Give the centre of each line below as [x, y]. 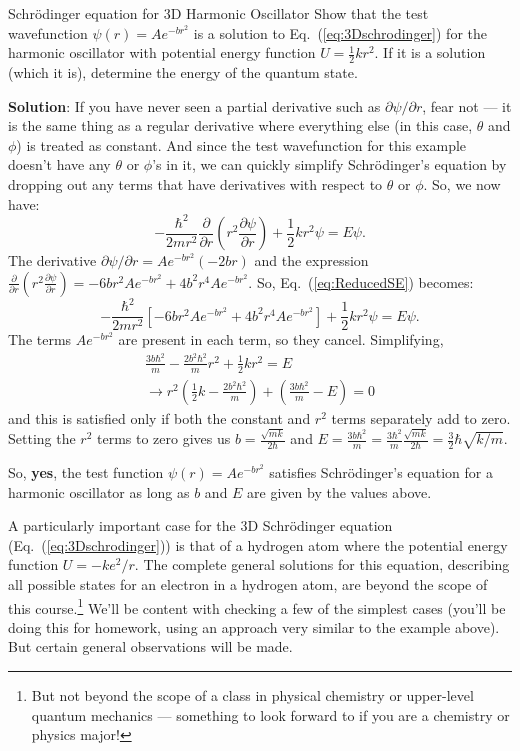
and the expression [311, 260]
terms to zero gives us [164, 438]
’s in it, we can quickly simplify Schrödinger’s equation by [329, 164]
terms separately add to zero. [421, 417]
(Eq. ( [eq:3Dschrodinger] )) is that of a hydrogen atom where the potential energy [258, 544]
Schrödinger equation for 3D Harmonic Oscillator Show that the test [218, 13]
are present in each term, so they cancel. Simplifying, [281, 339]
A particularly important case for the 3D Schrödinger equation [200, 525]
